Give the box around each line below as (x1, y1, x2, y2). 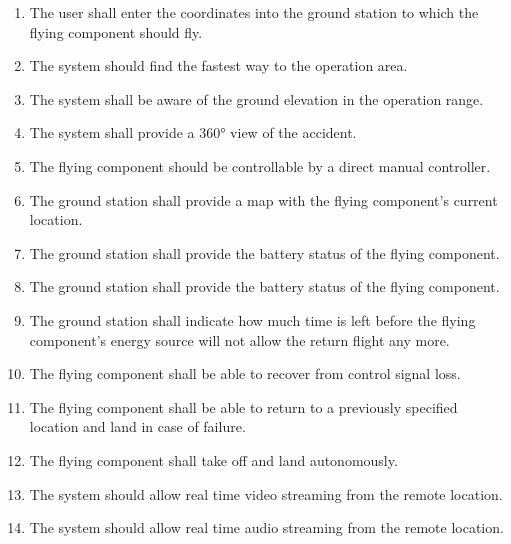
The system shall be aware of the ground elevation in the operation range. (29, 88, 484, 109)
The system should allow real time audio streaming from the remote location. (29, 517, 504, 538)
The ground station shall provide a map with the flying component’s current (29, 189, 498, 210)
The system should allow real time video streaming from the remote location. (29, 483, 503, 504)
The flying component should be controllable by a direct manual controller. (29, 155, 491, 176)
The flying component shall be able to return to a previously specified (29, 396, 458, 417)
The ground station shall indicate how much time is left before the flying (29, 309, 476, 330)
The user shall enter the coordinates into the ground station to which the (29, 2, 479, 22)
